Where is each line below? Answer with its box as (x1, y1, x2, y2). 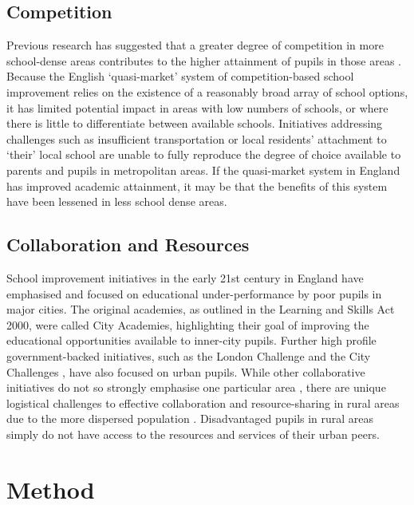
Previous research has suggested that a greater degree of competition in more (6, 37, 384, 53)
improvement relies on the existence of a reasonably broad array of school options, (6, 83, 408, 100)
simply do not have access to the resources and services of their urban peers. (6, 425, 380, 442)
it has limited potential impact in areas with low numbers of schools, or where (6, 99, 388, 116)
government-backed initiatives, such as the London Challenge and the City (6, 347, 371, 364)
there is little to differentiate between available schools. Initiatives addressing (6, 115, 383, 132)
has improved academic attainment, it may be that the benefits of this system (6, 177, 388, 194)
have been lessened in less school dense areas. (6, 193, 227, 210)
